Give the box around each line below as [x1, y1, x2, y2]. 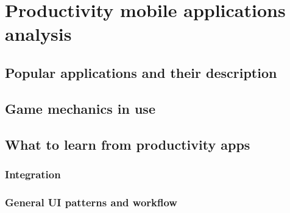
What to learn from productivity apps [5, 134, 250, 153]
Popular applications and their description [5, 63, 277, 82]
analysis [5, 21, 72, 46]
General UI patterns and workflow [5, 194, 177, 209]
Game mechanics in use [5, 99, 155, 117]
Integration [5, 166, 61, 181]
